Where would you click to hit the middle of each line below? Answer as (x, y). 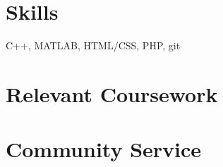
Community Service (104, 149)
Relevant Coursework (112, 93)
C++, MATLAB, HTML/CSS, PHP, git (93, 45)
